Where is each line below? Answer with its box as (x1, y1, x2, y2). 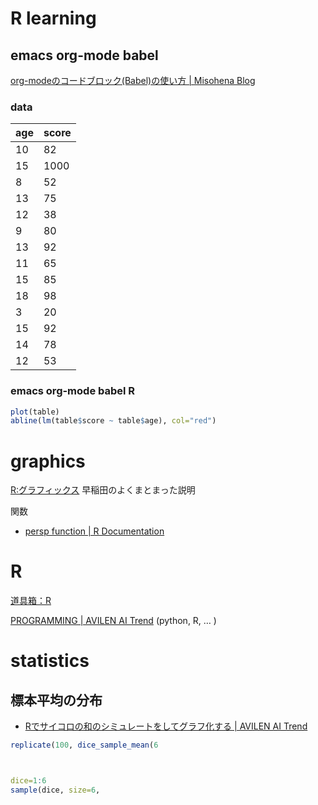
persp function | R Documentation (24, 525, 165, 537)
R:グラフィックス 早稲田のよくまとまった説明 (10, 484, 196, 496)
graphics (10, 450, 86, 472)
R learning (10, 7, 97, 30)
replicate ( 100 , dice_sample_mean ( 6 (10, 740, 159, 751)
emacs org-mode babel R (10, 384, 136, 398)
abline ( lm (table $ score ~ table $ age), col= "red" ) (10, 416, 217, 426)
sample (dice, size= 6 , (10, 785, 101, 795)
